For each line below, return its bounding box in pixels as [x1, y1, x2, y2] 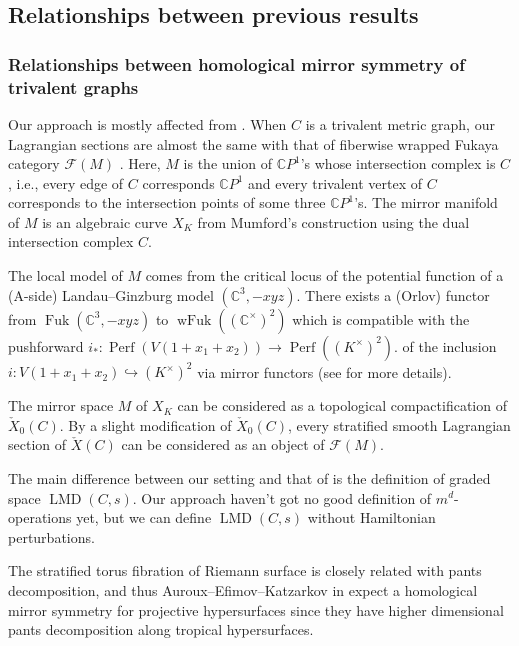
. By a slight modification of [59, 414, 232, 435]
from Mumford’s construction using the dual [197, 211, 470, 232]
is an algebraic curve [42, 211, 168, 232]
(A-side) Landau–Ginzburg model [8, 284, 214, 305]
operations [8, 507, 72, 528]
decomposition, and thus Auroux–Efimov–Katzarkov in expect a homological [8, 579, 478, 600]
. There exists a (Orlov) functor [296, 284, 490, 305]
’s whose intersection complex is [300, 153, 496, 174]
